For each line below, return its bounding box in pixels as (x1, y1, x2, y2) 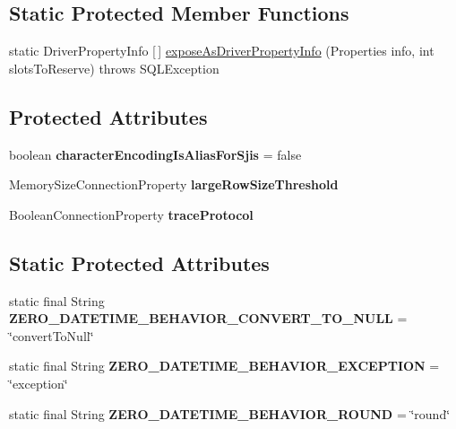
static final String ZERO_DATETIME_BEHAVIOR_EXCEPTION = (9, 356, 440, 375)
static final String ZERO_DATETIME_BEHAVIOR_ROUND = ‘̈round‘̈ (9, 404, 451, 423)
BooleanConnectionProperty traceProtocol (9, 205, 254, 223)
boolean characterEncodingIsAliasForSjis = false (9, 144, 302, 163)
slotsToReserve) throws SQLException (9, 58, 219, 77)
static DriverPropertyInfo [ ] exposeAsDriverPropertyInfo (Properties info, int (9, 41, 434, 60)
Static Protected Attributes (9, 249, 270, 276)
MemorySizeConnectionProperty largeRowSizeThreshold (9, 175, 339, 194)
